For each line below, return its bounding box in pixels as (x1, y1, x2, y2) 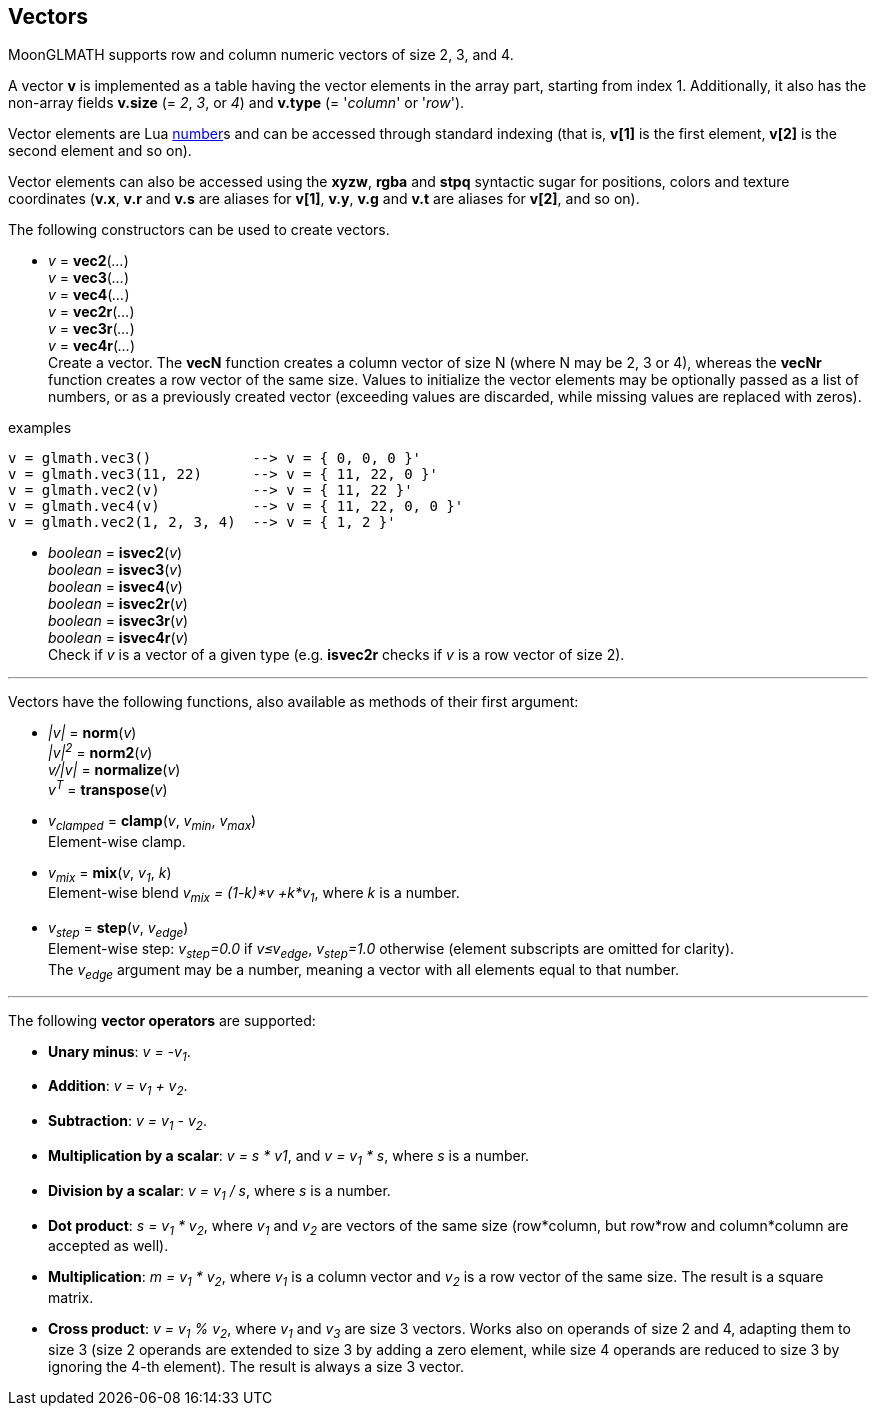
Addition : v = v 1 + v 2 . (48, 1077, 188, 1099)
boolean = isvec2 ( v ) (48, 544, 183, 562)
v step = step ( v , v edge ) (48, 919, 189, 940)
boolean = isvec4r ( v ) (48, 629, 189, 647)
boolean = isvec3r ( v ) (48, 612, 189, 630)
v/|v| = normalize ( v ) (48, 761, 181, 779)
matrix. (48, 1289, 94, 1307)
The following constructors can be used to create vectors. (8, 221, 390, 239)
